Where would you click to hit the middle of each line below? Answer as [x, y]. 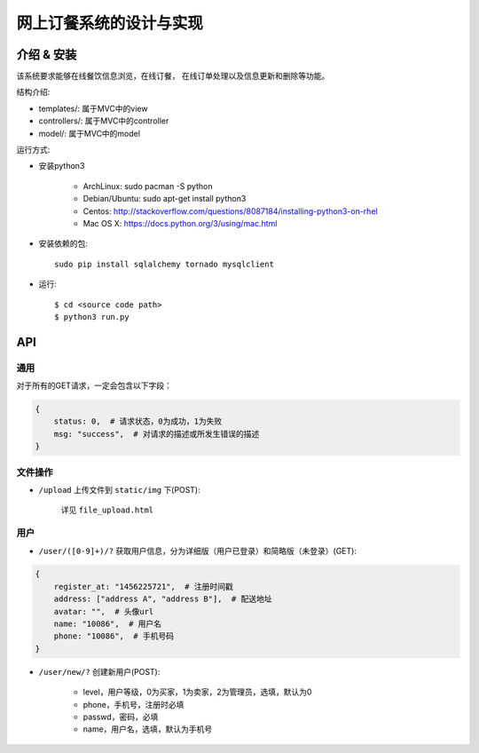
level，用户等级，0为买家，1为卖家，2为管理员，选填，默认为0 [197, 692]
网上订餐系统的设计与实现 [110, 23]
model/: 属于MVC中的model [90, 133]
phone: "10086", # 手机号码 [114, 636]
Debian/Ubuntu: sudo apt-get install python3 [165, 199]
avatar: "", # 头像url [104, 611]
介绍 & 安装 [47, 55]
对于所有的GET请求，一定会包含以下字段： [94, 385]
